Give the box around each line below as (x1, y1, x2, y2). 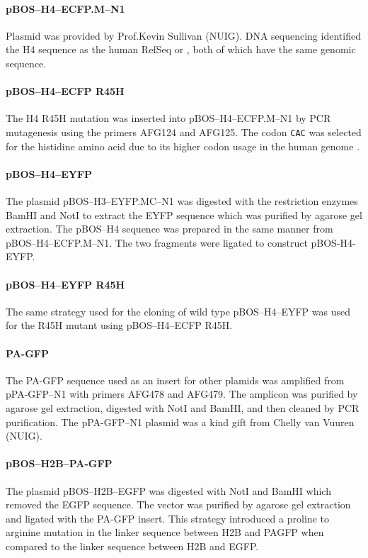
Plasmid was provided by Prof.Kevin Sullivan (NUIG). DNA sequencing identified (6, 28, 361, 43)
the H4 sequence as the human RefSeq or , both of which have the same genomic (6, 42, 356, 57)
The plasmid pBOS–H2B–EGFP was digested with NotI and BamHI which (6, 483, 331, 498)
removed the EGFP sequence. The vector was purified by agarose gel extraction (6, 497, 351, 512)
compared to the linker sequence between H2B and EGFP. (6, 538, 259, 553)
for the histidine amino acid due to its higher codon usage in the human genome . (6, 138, 360, 153)
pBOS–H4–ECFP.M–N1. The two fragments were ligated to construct (6, 235, 308, 250)
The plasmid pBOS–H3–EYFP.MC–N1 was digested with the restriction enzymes (6, 194, 358, 208)
